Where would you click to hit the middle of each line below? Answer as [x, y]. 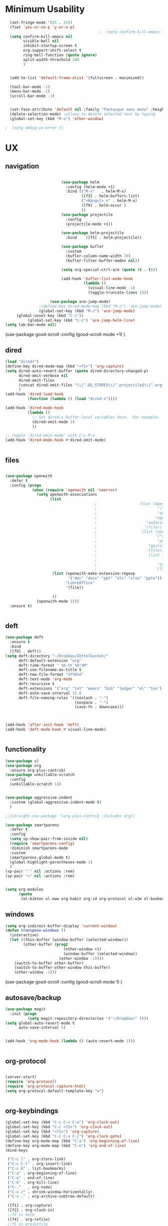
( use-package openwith [29, 476]
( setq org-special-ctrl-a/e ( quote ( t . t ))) [109, 269]
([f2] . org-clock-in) [31, 1210]
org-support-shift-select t [52, 50]
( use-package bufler [82, 247]
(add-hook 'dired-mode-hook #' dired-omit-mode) [56, 440]
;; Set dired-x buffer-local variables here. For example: [96, 417]
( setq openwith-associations [67, 494]
